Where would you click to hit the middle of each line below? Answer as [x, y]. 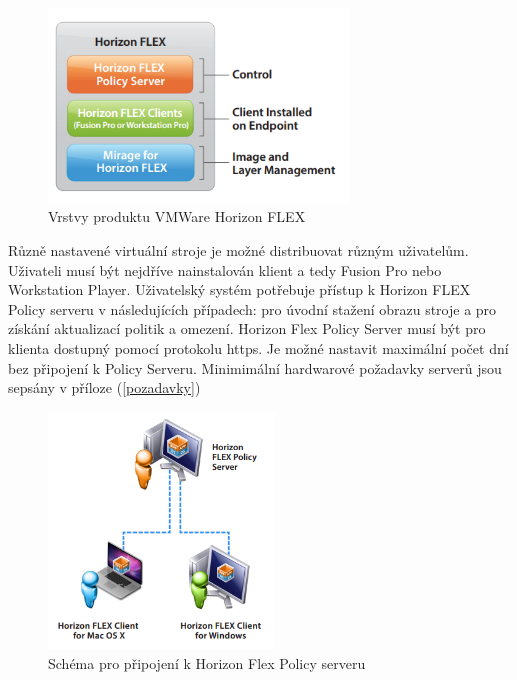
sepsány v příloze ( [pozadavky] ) [104, 387]
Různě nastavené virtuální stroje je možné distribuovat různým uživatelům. [238, 250]
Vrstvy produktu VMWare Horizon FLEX [177, 216]
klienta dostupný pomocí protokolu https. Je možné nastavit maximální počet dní [258, 348]
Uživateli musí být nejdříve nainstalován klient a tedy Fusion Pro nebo [225, 269]
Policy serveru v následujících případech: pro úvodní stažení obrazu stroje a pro [252, 308]
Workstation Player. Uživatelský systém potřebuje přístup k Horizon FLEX [239, 289]
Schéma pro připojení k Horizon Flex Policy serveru [207, 662]
